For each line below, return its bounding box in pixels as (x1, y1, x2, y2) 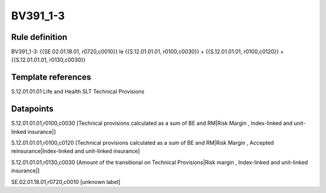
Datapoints (11, 104, 54, 114)
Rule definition (11, 32, 68, 42)
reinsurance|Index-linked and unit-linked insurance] (11, 148, 140, 155)
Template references (11, 72, 92, 83)
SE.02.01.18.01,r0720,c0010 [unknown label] (11, 178, 121, 185)
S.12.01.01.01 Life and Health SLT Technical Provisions (11, 88, 145, 95)
